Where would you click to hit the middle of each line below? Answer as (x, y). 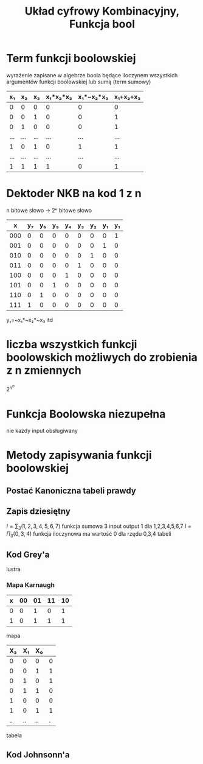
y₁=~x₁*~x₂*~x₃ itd (30, 320)
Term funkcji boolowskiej (71, 58)
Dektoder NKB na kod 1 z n (74, 194)
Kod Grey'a (28, 554)
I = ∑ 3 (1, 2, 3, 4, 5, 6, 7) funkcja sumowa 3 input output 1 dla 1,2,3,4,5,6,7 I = (99, 527)
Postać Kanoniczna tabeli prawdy (71, 490)
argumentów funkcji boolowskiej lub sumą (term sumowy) (79, 82)
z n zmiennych (44, 370)
